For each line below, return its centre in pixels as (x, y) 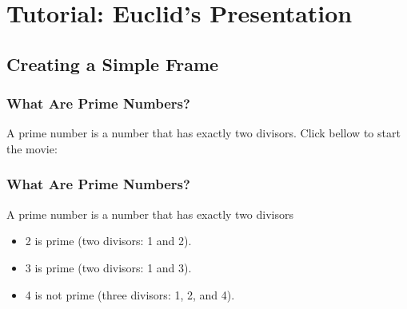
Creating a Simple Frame (113, 63)
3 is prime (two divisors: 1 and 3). (108, 267)
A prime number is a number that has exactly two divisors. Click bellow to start (203, 133)
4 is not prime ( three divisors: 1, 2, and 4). (130, 294)
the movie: (32, 148)
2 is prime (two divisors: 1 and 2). (108, 241)
